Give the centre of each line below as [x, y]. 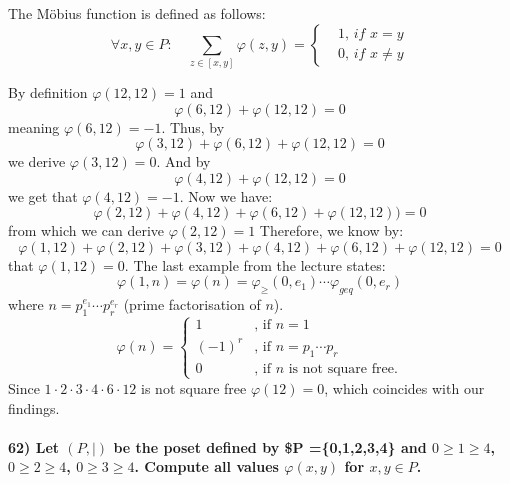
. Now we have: [226, 195]
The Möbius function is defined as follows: [137, 13]
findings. [34, 407]
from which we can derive [86, 230]
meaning [34, 126]
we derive [37, 161]
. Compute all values [206, 466]
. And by [183, 161]
